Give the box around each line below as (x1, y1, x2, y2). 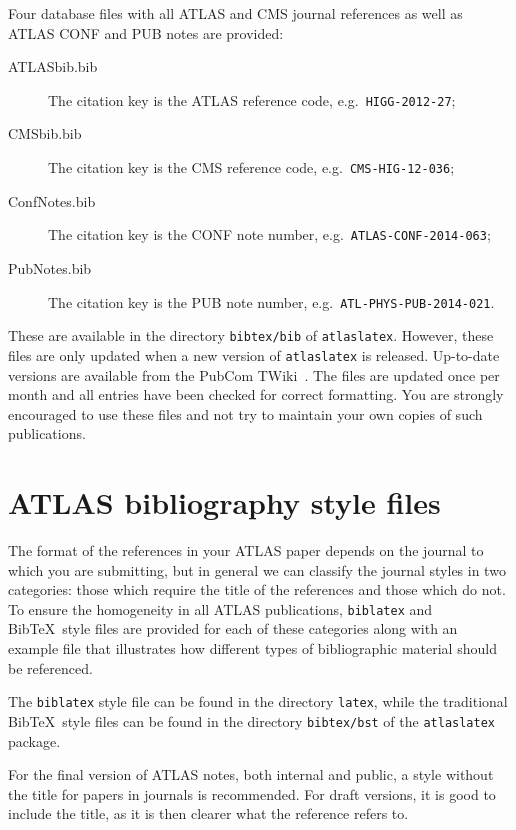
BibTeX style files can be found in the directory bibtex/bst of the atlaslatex (8, 710, 496, 731)
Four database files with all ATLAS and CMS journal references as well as (8, 3, 463, 23)
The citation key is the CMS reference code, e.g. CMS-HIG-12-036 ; (48, 157, 455, 178)
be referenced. (8, 657, 93, 678)
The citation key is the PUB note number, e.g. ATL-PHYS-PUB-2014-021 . (48, 291, 495, 312)
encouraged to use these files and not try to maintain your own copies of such (8, 403, 483, 424)
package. (8, 730, 61, 751)
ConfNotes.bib (8, 190, 96, 211)
